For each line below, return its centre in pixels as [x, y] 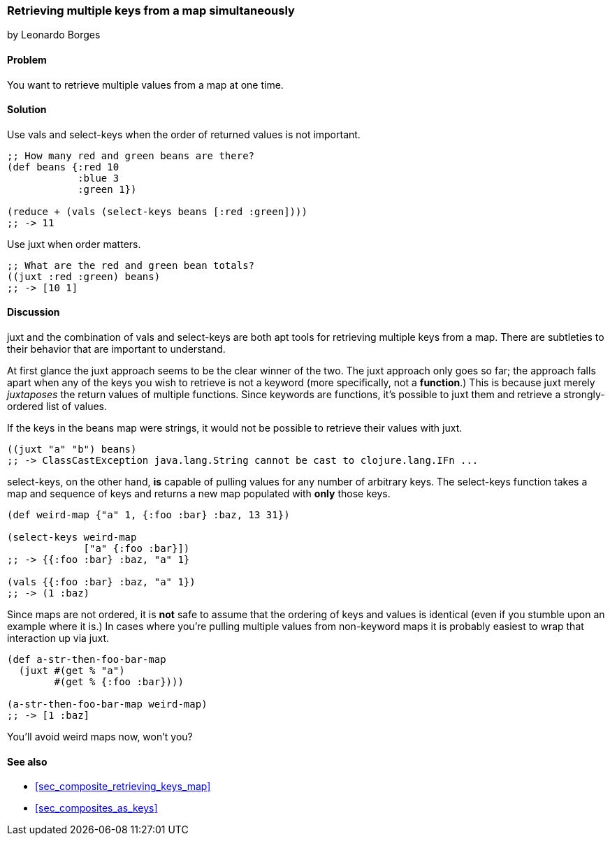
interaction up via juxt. [58, 638]
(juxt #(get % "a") [72, 671]
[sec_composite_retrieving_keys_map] [123, 787]
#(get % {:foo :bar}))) [119, 682]
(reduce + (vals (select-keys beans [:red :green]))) [157, 211]
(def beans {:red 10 [63, 167]
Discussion [34, 312]
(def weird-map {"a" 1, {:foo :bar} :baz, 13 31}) [148, 515]
